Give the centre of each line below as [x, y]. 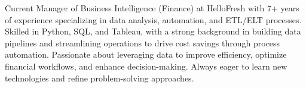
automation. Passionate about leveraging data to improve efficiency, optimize [146, 54]
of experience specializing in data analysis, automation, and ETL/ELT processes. [153, 19]
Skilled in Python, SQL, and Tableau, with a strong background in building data [153, 31]
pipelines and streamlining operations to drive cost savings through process [143, 43]
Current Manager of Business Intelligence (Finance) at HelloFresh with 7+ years [152, 8]
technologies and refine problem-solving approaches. [100, 78]
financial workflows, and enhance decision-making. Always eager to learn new [146, 66]
